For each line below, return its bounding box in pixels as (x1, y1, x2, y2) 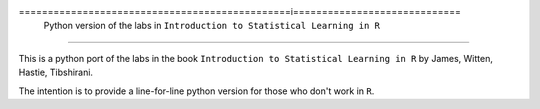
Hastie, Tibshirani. (18, 66, 94, 79)
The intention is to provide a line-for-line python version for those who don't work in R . (18, 85, 375, 97)
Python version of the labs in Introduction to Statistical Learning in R (43, 20, 380, 32)
